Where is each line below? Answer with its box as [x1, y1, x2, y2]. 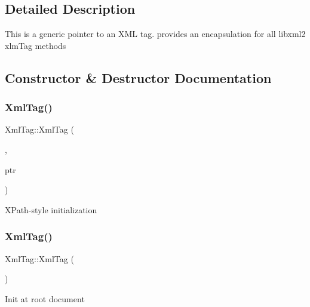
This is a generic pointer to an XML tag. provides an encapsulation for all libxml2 [5, 27, 306, 40]
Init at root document [5, 292, 85, 305]
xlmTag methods [5, 39, 66, 51]
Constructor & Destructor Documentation [5, 68, 272, 87]
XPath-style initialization [5, 203, 97, 216]
